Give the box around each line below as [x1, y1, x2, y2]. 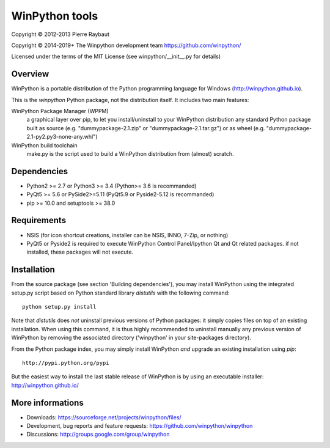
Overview [11, 69, 50, 79]
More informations [11, 397, 84, 408]
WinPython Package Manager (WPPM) [11, 108, 109, 115]
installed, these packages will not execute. [26, 248, 134, 256]
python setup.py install [22, 303, 97, 310]
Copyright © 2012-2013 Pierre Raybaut [11, 31, 110, 38]
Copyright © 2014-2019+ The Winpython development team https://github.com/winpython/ [11, 42, 241, 49]
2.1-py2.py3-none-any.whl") [26, 133, 98, 141]
